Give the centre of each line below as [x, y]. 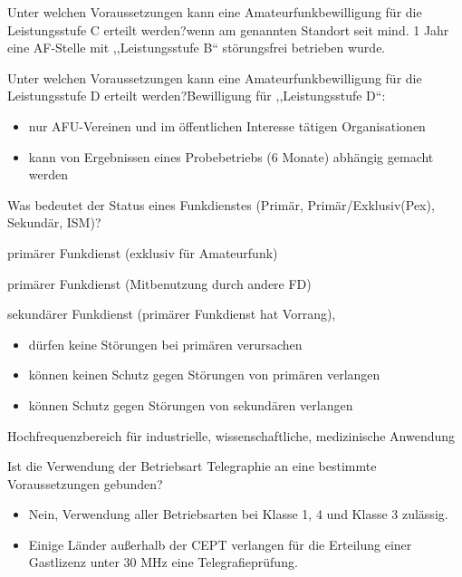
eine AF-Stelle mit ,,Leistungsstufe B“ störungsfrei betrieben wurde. [197, 48]
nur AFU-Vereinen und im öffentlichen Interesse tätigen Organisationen [227, 125]
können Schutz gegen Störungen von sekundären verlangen [191, 404]
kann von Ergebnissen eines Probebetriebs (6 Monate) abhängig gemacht [231, 156]
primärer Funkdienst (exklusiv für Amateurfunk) [143, 252]
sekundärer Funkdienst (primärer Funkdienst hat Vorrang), [172, 314]
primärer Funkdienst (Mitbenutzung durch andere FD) [159, 283]
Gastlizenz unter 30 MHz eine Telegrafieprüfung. [163, 562]
